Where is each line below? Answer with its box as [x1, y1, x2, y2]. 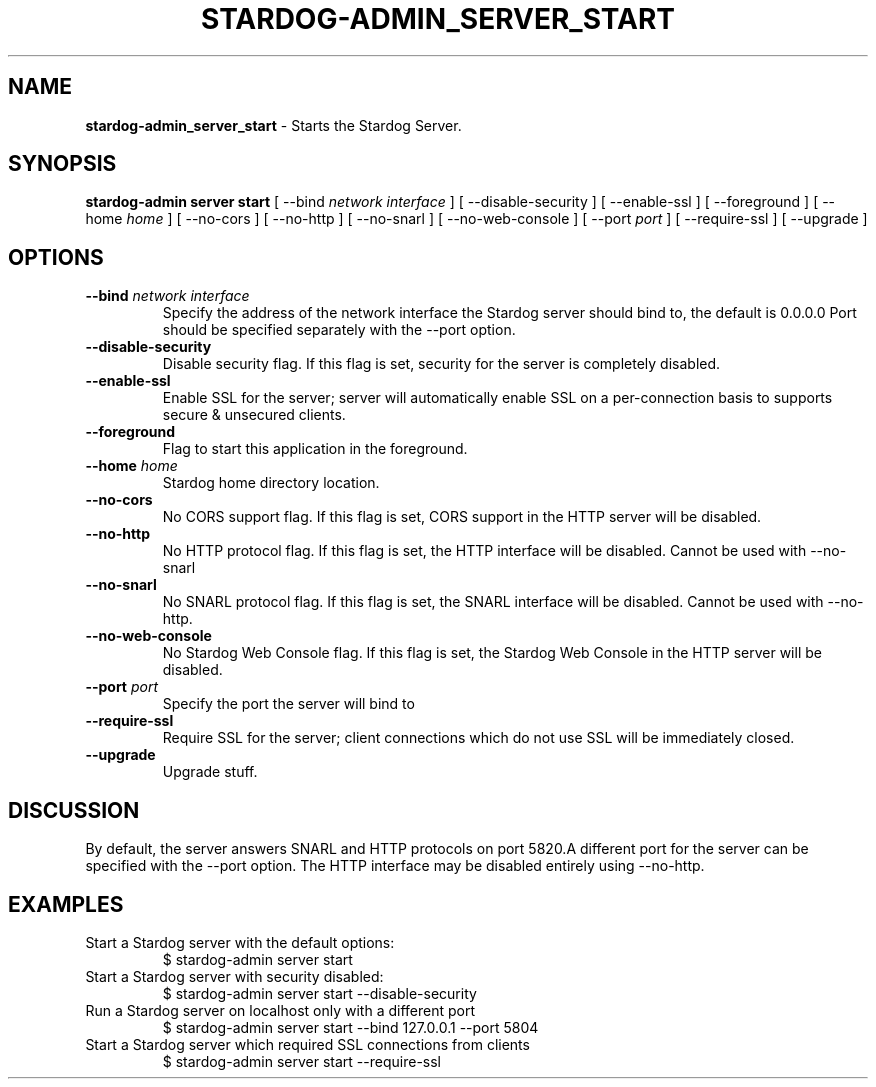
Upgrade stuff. [162, 763, 258, 781]
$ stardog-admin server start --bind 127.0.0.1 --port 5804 [162, 1018, 539, 1036]
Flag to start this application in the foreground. [162, 440, 468, 458]
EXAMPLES [8, 891, 124, 917]
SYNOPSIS [8, 151, 117, 177]
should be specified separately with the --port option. [162, 321, 516, 339]
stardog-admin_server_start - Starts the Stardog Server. [85, 116, 462, 134]
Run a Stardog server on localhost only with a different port [85, 1001, 475, 1019]
